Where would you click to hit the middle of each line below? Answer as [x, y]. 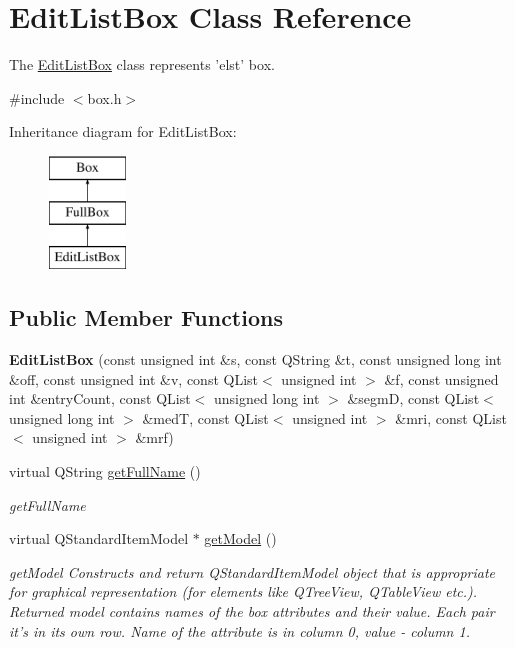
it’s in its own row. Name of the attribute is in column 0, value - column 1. [239, 630]
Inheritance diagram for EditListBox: [123, 131]
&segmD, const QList [413, 398]
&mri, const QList [451, 417]
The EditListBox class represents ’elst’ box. [142, 64]
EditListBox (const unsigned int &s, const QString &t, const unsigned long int [255, 359]
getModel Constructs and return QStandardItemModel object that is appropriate [252, 571]
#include [37, 97]
